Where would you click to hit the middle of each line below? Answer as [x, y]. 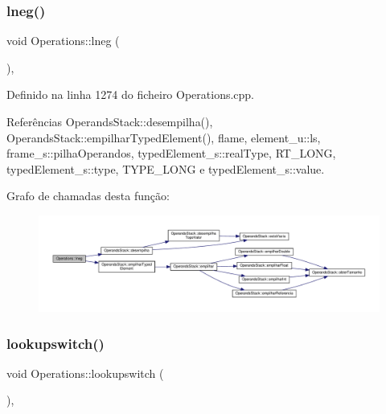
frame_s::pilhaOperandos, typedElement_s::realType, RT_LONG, [171, 153]
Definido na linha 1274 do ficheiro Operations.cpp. [131, 94]
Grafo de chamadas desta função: [88, 196]
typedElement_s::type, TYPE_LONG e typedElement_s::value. [166, 168]
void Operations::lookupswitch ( [85, 373]
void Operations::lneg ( [63, 41]
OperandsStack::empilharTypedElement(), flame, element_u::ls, [164, 137]
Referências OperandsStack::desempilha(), [110, 121]
